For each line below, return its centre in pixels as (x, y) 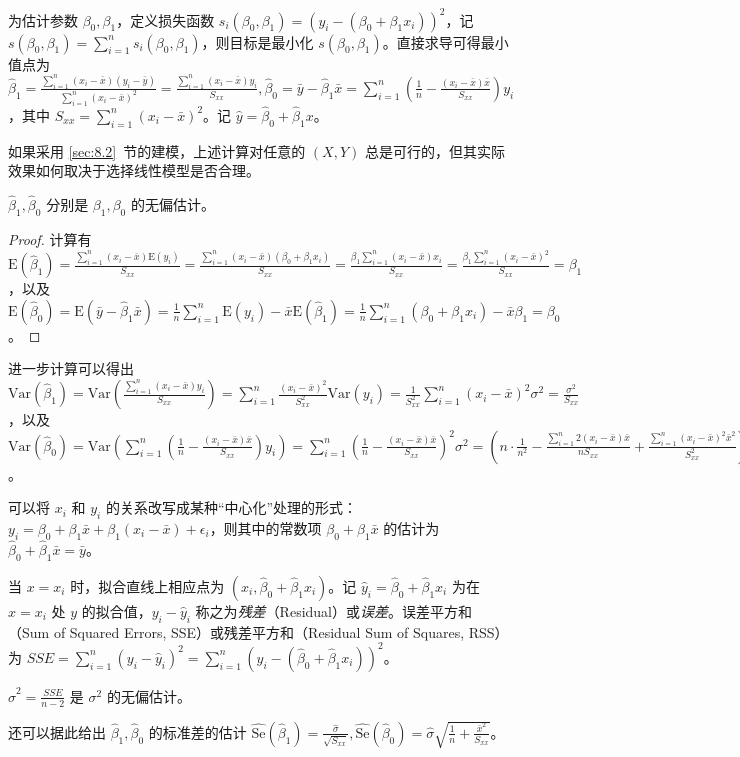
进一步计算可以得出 (71, 368)
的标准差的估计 (197, 731)
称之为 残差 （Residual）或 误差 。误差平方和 (334, 610)
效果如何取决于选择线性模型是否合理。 (134, 170)
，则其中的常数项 (265, 528)
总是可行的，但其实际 (434, 150)
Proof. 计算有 (50, 238)
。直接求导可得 (431, 41)
